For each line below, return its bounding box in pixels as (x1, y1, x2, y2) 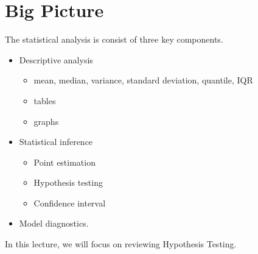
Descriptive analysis (19, 53, 93, 66)
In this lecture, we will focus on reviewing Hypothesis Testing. (5, 238, 237, 250)
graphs (33, 115, 59, 127)
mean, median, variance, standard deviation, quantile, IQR (33, 74, 253, 86)
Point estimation (33, 155, 96, 168)
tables (33, 94, 56, 107)
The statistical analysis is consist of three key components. (5, 33, 223, 46)
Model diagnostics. (19, 217, 89, 230)
